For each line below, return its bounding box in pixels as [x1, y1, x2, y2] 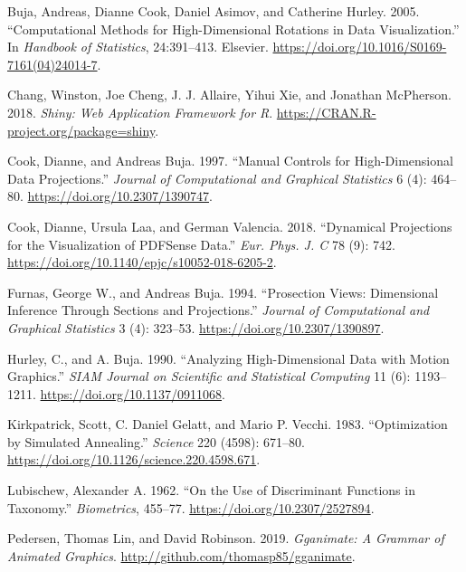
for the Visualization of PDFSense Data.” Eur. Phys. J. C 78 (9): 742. [7, 234, 395, 253]
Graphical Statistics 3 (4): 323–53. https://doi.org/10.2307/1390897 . [7, 318, 385, 337]
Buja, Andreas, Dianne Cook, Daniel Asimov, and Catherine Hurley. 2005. [7, 2, 420, 20]
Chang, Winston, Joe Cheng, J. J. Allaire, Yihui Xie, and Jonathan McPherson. [7, 85, 452, 104]
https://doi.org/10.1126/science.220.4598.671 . [7, 450, 261, 469]
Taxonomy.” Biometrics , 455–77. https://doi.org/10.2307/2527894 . [7, 498, 375, 517]
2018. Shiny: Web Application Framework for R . [7, 102, 273, 121]
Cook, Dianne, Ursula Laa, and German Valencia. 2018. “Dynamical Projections [7, 216, 452, 235]
